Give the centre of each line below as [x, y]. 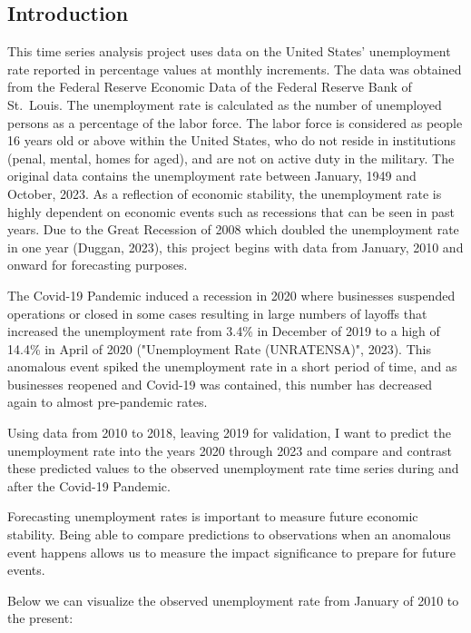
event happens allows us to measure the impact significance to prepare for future [232, 552]
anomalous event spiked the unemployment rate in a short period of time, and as [232, 366]
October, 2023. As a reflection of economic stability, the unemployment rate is [225, 193]
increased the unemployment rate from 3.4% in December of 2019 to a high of [224, 331]
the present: [40, 618]
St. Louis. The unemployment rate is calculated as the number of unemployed [225, 104]
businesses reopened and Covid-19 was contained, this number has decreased [220, 384]
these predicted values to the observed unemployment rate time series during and [233, 468]
